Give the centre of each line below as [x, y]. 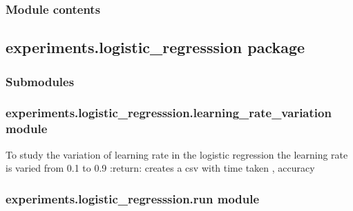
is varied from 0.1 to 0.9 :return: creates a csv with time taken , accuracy [160, 168]
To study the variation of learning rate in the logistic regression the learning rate [177, 154]
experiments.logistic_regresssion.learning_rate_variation [169, 113]
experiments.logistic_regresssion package [155, 47]
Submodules [40, 81]
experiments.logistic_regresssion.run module [133, 198]
